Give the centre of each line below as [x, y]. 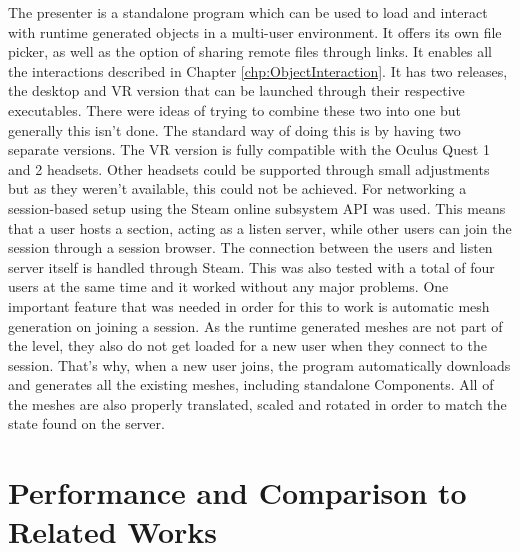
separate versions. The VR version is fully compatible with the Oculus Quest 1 [249, 149]
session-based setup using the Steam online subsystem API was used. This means [257, 207]
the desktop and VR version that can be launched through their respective [236, 90]
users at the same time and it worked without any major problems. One [228, 286]
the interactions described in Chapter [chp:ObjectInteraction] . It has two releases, [258, 70]
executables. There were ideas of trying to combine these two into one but [234, 109]
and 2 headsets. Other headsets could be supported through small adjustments [249, 168]
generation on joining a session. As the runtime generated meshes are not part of [255, 325]
